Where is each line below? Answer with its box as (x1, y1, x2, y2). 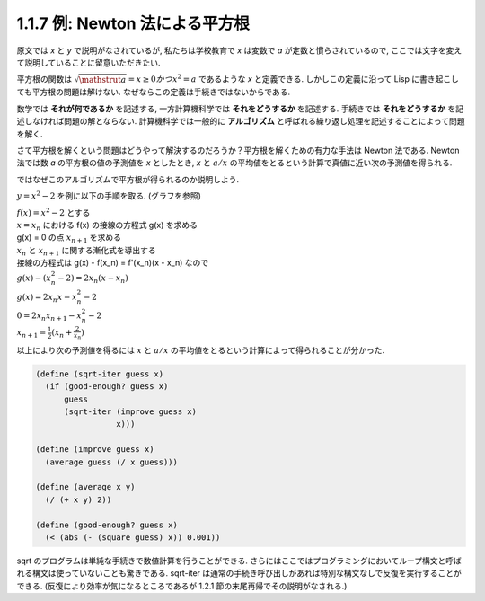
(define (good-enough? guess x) (35, 519, 179, 530)
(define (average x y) (35, 482, 136, 492)
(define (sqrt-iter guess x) (35, 368, 164, 379)
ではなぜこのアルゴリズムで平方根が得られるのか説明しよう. (16, 173, 240, 184)
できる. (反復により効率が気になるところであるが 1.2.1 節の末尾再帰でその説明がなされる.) (16, 580, 348, 591)
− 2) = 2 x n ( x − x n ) (57, 273, 129, 286)
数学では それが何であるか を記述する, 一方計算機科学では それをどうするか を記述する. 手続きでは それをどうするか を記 (16, 103, 464, 114)
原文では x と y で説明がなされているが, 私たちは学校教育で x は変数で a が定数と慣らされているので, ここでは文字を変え (16, 45, 463, 56)
